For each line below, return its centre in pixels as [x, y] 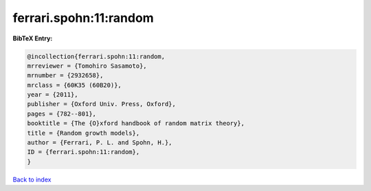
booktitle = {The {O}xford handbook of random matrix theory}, [136, 124]
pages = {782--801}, [61, 114]
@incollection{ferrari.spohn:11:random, [96, 56]
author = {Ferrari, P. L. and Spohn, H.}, [100, 143]
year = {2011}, [53, 95]
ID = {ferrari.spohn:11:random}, [83, 152]
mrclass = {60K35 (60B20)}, [74, 85]
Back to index [32, 179]
